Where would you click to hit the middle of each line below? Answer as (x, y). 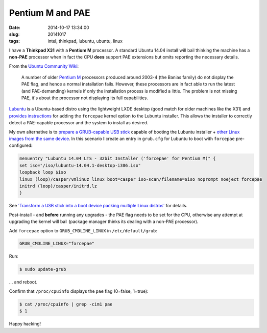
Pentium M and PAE (49, 13)
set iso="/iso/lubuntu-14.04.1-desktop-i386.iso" (80, 165)
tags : (14, 41)
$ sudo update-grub (43, 269)
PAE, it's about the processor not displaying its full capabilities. (85, 98)
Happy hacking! (25, 324)
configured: (21, 145)
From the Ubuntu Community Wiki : (44, 66)
